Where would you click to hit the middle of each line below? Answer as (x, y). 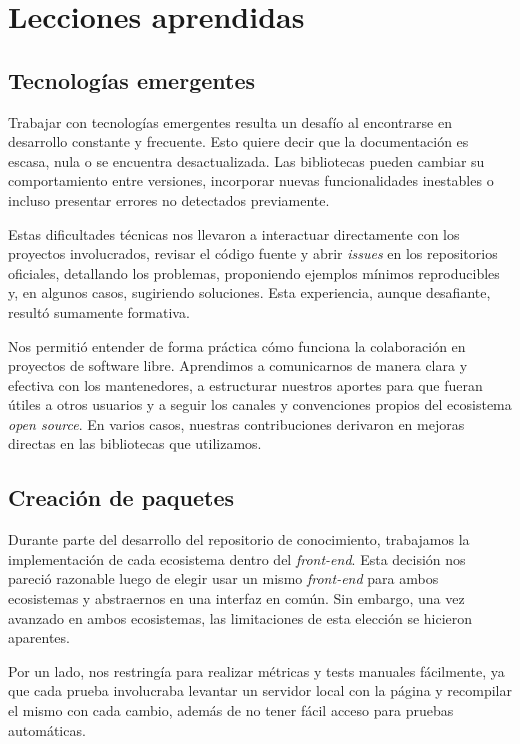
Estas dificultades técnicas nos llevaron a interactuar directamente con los (234, 233)
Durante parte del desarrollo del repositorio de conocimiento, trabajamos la (239, 539)
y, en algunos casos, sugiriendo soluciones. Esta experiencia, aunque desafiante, (249, 292)
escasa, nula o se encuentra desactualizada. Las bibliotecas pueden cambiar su (246, 160)
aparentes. (39, 637)
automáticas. (47, 729)
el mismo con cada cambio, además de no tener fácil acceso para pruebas (231, 710)
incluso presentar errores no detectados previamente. (169, 199)
